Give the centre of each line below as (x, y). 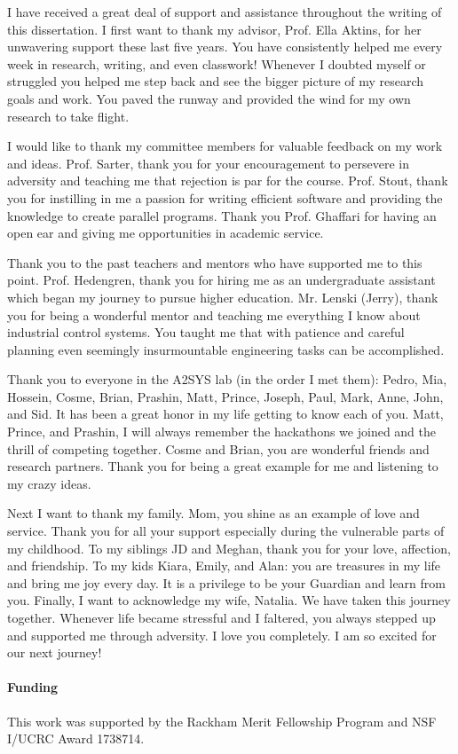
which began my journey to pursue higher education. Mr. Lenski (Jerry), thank (223, 297)
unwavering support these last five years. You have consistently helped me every (225, 47)
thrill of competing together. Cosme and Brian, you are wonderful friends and (218, 448)
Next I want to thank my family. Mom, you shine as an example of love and (213, 513)
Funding (33, 687)
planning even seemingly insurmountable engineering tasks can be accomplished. (226, 349)
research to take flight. (68, 116)
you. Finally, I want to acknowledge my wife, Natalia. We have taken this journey (229, 600)
